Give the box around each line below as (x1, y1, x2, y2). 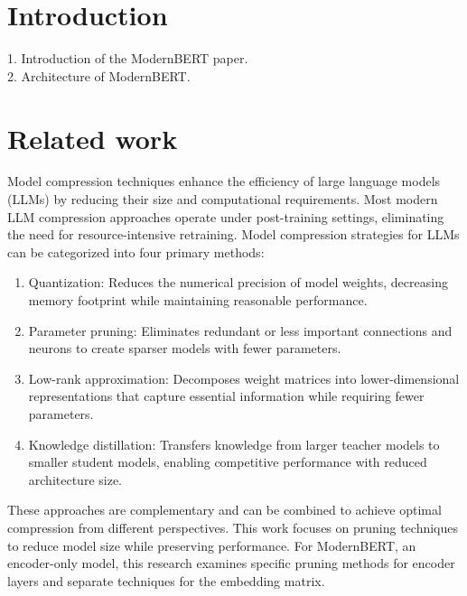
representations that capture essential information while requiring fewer (28, 386, 425, 405)
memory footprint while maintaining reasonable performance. (28, 291, 368, 309)
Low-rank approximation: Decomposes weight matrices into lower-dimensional (28, 368, 460, 387)
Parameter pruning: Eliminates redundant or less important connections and (28, 321, 453, 340)
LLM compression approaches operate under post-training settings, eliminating (7, 207, 444, 226)
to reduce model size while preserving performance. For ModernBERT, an (7, 535, 416, 554)
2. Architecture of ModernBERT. (7, 66, 191, 85)
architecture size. (28, 470, 122, 489)
